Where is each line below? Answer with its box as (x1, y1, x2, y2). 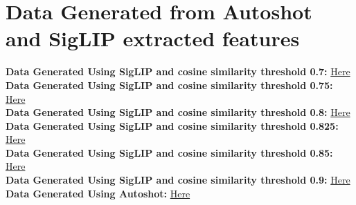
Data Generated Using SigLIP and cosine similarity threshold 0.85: (6, 145, 333, 159)
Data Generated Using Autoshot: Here (6, 186, 190, 200)
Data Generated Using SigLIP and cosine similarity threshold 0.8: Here (6, 105, 350, 119)
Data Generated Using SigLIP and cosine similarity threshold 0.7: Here (6, 64, 350, 79)
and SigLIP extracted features (6, 24, 300, 52)
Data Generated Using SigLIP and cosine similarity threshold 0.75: (6, 77, 333, 92)
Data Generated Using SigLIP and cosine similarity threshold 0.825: (6, 118, 339, 133)
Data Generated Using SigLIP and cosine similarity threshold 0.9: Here (6, 173, 350, 187)
